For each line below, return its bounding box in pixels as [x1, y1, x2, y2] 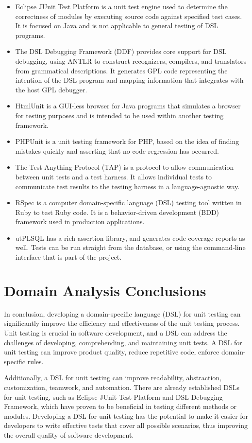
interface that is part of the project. [15, 252, 122, 262]
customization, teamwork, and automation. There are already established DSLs [4, 382, 240, 392]
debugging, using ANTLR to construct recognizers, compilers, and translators [15, 55, 247, 66]
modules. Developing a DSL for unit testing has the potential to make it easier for [4, 410, 249, 421]
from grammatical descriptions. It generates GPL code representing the [15, 65, 228, 75]
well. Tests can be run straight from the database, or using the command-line [15, 242, 246, 252]
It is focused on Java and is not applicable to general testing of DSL [15, 20, 218, 31]
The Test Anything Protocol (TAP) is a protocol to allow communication [15, 162, 234, 172]
